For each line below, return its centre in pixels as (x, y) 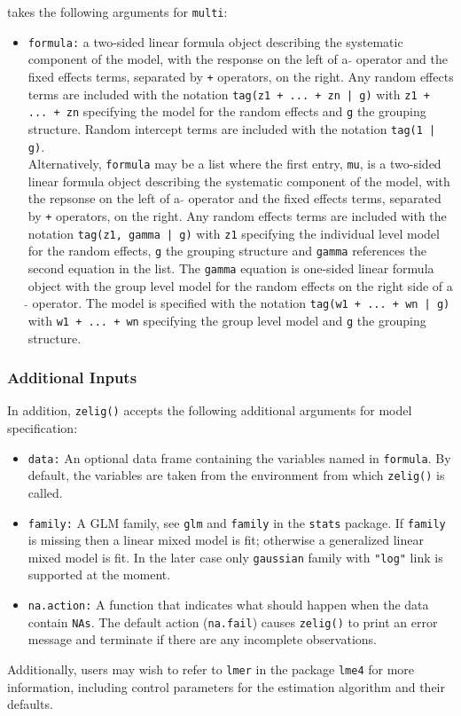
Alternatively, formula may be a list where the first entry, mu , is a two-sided (234, 164)
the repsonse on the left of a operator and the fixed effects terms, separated (234, 198)
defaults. (30, 704)
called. (45, 492)
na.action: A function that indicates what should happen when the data (228, 605)
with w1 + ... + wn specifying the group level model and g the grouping (227, 320)
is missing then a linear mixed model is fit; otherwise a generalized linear (226, 540)
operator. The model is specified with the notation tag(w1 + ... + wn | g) (241, 303)
